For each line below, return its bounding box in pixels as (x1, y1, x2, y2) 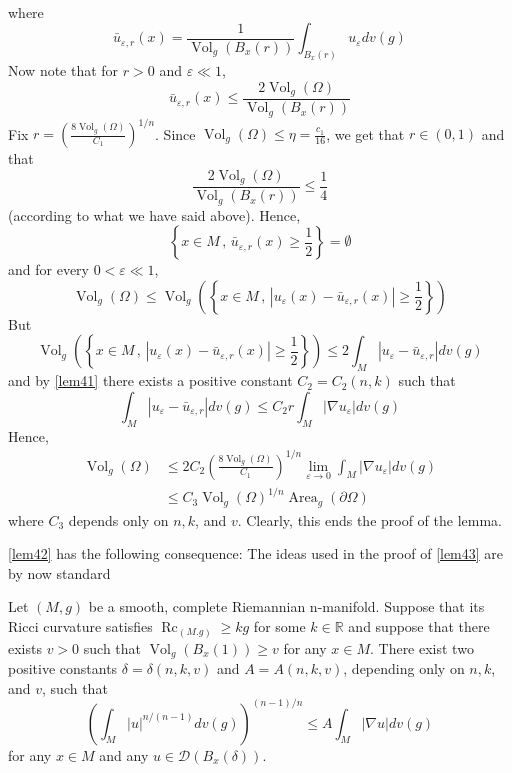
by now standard (8, 562, 111, 583)
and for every (8, 259, 89, 280)
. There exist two (369, 637, 474, 658)
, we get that (326, 123, 405, 143)
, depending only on (343, 657, 465, 678)
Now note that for (8, 59, 119, 80)
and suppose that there (348, 615, 490, 636)
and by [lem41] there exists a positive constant (8, 370, 293, 391)
